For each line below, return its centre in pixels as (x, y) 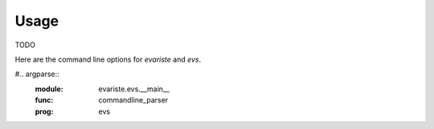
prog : (44, 111)
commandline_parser (133, 100)
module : (49, 89)
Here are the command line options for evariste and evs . (108, 59)
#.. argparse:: (37, 74)
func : (44, 100)
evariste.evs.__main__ (134, 89)
